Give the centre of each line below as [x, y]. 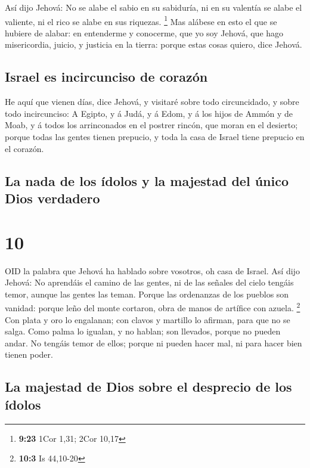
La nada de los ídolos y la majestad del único [147, 180]
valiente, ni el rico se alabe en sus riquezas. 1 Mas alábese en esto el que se [141, 20]
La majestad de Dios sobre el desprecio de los [148, 387]
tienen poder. [29, 354]
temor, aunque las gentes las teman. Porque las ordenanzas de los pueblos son [147, 294]
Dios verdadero [52, 198]
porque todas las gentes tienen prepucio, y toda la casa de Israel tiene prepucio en [155, 137]
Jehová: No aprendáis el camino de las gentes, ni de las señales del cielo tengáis [149, 282]
